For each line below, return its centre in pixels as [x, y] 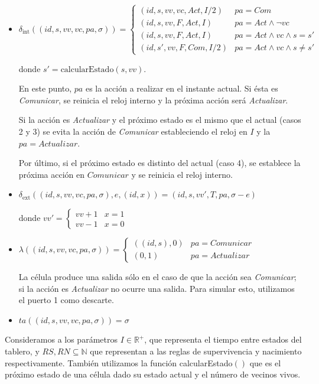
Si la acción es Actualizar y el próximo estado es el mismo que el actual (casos [160, 120]
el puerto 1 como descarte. [66, 300]
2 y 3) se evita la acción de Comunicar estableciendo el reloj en [133, 131]
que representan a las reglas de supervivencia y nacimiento [196, 351]
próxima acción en [52, 174]
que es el [265, 362]
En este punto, [45, 88]
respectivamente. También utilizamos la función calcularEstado [119, 362]
